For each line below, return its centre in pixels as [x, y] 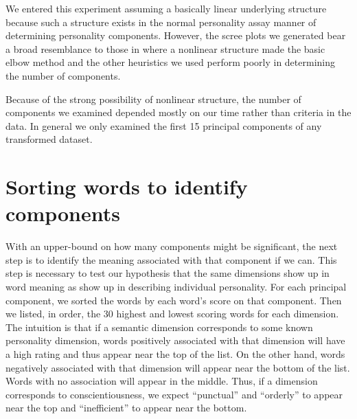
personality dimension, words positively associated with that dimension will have [175, 340]
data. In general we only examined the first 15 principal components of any [164, 125]
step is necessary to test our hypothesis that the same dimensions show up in [168, 273]
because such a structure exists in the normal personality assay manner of [161, 22]
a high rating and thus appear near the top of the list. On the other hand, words [175, 354]
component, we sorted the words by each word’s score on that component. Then [174, 300]
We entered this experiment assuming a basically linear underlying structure [166, 8]
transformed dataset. [49, 139]
